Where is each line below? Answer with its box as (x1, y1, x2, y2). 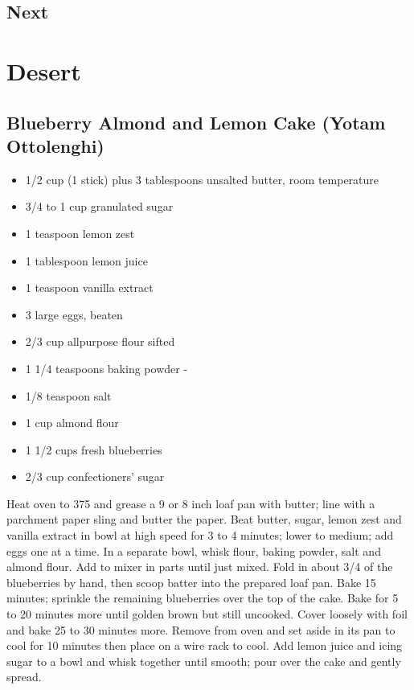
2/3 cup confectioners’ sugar (25, 468, 165, 485)
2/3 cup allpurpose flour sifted (25, 333, 175, 350)
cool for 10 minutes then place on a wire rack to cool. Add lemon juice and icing (6, 637, 403, 654)
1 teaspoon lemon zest (25, 224, 135, 241)
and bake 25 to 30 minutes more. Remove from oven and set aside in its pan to (6, 621, 396, 638)
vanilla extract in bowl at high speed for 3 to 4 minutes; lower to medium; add (6, 527, 394, 544)
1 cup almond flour (25, 414, 119, 431)
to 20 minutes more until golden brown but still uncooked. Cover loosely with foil (6, 606, 408, 622)
